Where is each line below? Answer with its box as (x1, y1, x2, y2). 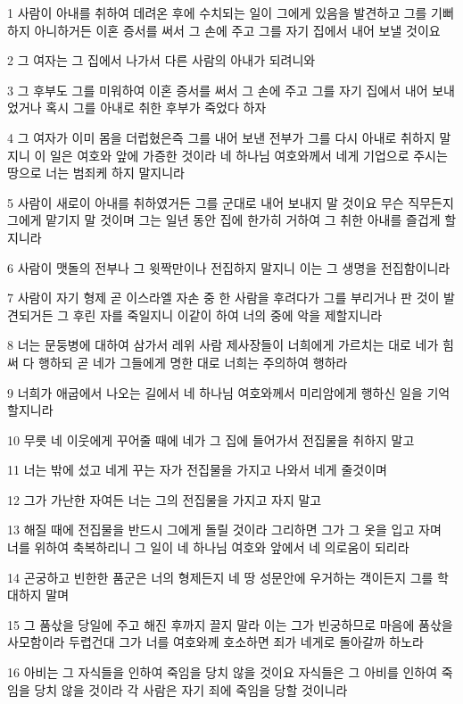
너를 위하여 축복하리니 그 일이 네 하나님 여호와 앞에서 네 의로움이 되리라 (7, 538, 409, 557)
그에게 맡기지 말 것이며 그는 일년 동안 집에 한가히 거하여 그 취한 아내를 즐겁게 (7, 211, 441, 229)
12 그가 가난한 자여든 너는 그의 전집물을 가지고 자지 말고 (7, 490, 322, 509)
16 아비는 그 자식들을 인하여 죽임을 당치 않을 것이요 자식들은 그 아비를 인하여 (7, 663, 438, 682)
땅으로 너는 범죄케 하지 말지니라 (7, 163, 185, 182)
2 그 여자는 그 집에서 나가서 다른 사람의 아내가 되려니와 (7, 51, 316, 70)
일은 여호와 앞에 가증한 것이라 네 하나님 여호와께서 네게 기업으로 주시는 (49, 145, 448, 164)
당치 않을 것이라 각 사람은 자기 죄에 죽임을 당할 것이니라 (34, 680, 348, 699)
